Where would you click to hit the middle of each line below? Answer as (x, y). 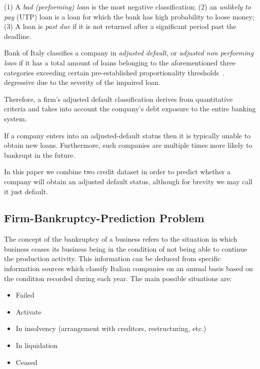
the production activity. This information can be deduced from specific (112, 258)
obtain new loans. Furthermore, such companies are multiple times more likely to (128, 145)
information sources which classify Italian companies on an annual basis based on (128, 268)
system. (15, 118)
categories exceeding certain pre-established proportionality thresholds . (114, 72)
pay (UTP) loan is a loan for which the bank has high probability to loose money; (129, 16)
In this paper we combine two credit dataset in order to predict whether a (117, 172)
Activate (28, 311)
